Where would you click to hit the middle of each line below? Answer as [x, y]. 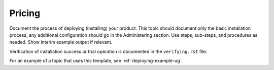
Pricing [25, 13]
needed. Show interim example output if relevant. [61, 42]
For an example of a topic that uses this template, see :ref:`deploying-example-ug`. [96, 61]
